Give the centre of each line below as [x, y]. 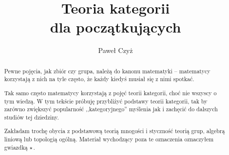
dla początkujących [115, 27]
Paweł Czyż [115, 50]
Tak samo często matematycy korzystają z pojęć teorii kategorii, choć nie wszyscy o [110, 93]
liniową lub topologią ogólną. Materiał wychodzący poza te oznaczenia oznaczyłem [109, 139]
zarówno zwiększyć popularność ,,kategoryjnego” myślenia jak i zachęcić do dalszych [111, 109]
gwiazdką [16, 147]
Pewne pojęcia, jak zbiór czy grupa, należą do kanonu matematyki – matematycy [107, 71]
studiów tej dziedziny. [31, 117]
